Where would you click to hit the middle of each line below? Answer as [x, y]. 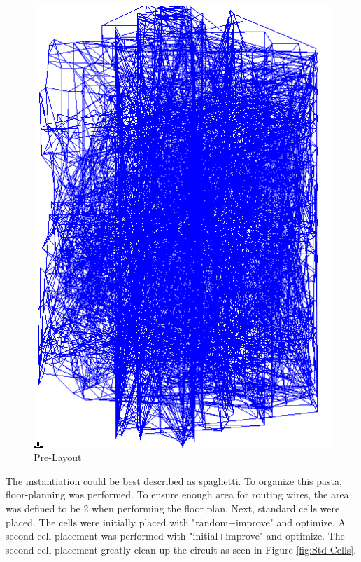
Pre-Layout [58, 457]
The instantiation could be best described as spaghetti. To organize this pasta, [174, 480]
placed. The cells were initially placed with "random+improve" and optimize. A [176, 522]
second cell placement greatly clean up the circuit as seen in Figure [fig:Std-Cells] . [181, 549]
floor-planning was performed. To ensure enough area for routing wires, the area [177, 494]
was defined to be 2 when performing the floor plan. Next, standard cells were [173, 508]
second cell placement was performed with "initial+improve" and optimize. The [175, 536]
